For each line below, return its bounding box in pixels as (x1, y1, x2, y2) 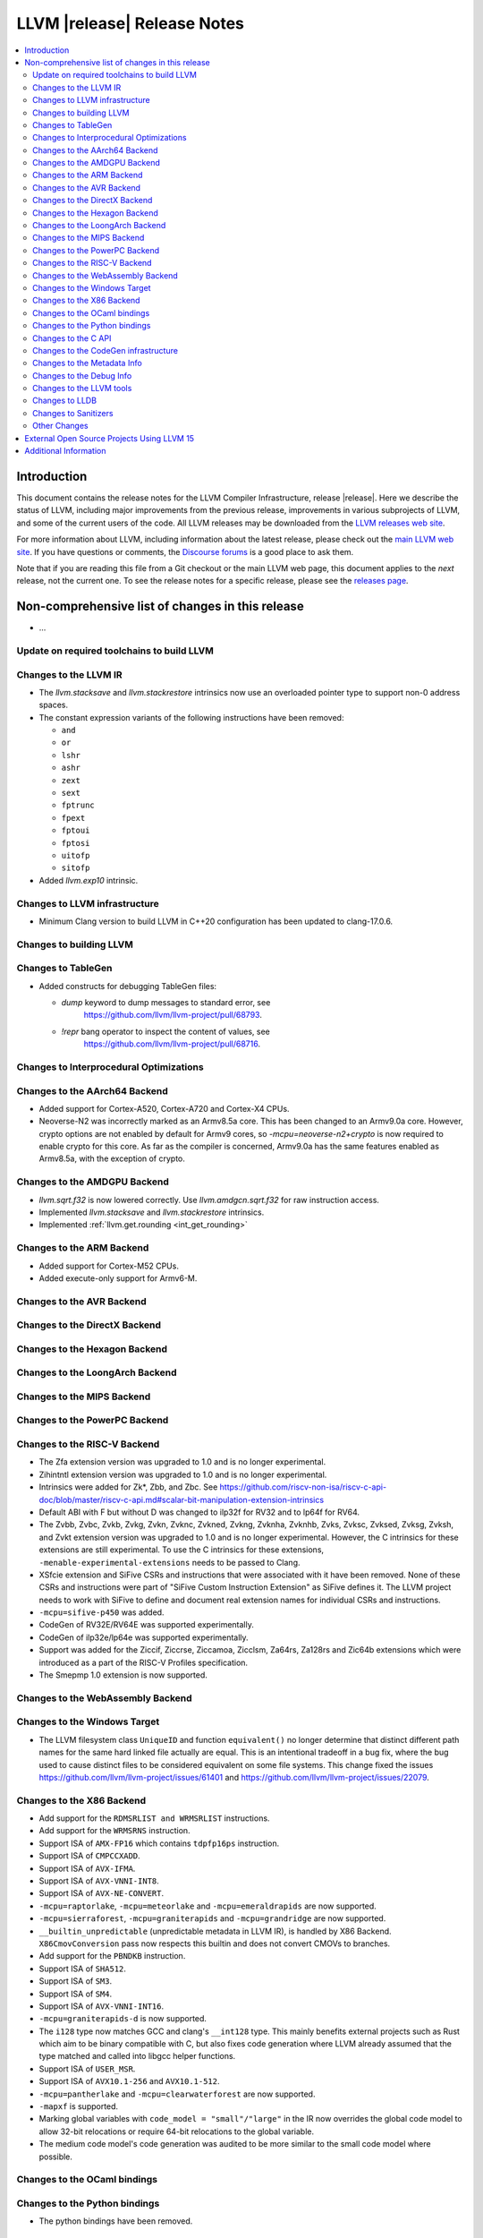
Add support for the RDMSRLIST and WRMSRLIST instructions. (38, 1813, 270, 1824)
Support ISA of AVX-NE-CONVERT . (38, 1888, 165, 1899)
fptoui (61, 825, 90, 836)
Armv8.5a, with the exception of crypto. (38, 1153, 185, 1164)
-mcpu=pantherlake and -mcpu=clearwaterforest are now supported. (38, 2089, 316, 2099)
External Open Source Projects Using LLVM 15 (24, 432, 195, 443)
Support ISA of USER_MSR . (38, 2063, 136, 2074)
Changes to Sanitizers (32, 407, 114, 418)
